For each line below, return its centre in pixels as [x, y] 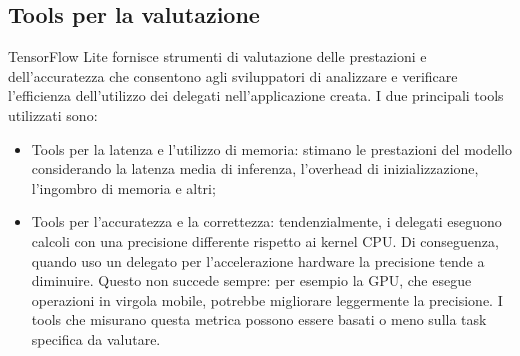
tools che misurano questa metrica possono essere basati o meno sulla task [259, 319]
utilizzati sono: [53, 114]
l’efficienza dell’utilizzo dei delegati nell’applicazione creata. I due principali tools [256, 95]
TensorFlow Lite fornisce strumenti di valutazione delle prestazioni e [217, 56]
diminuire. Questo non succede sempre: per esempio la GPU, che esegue [251, 280]
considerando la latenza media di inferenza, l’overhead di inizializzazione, [255, 168]
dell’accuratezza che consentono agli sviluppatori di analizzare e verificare [233, 75]
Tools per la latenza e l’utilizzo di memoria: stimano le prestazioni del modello [272, 148]
